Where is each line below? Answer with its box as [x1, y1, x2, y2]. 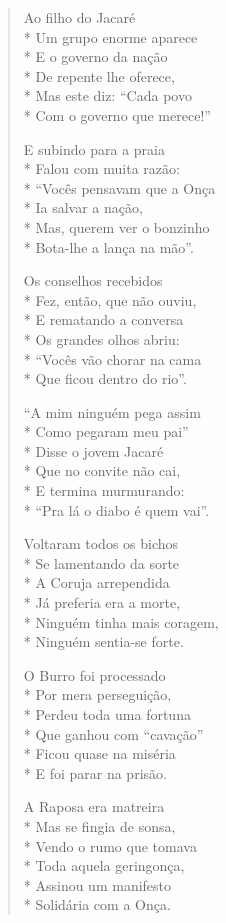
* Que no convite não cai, [23, 460, 181, 481]
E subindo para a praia [23, 138, 165, 159]
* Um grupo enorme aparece [23, 26, 198, 47]
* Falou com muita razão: [23, 158, 180, 179]
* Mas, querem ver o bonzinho [23, 216, 210, 237]
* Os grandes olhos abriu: [23, 328, 180, 349]
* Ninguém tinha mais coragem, [23, 611, 219, 632]
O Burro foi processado [23, 664, 166, 685]
